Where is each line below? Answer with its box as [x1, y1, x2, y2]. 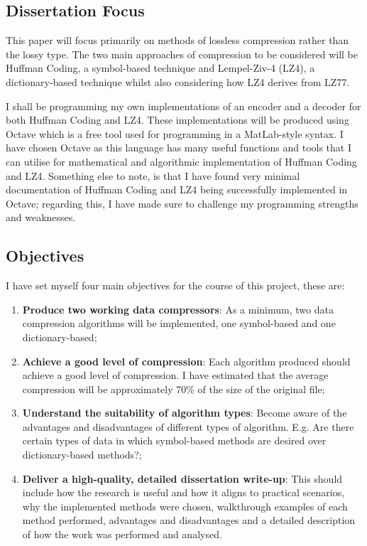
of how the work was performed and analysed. [22, 527, 222, 542]
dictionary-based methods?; [22, 447, 142, 462]
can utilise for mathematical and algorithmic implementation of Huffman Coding [6, 154, 357, 168]
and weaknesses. [6, 210, 76, 225]
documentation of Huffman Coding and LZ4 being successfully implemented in [6, 182, 348, 197]
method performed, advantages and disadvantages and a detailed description [22, 513, 356, 528]
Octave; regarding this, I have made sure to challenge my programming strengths [6, 196, 358, 210]
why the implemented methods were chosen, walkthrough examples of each [22, 498, 348, 513]
